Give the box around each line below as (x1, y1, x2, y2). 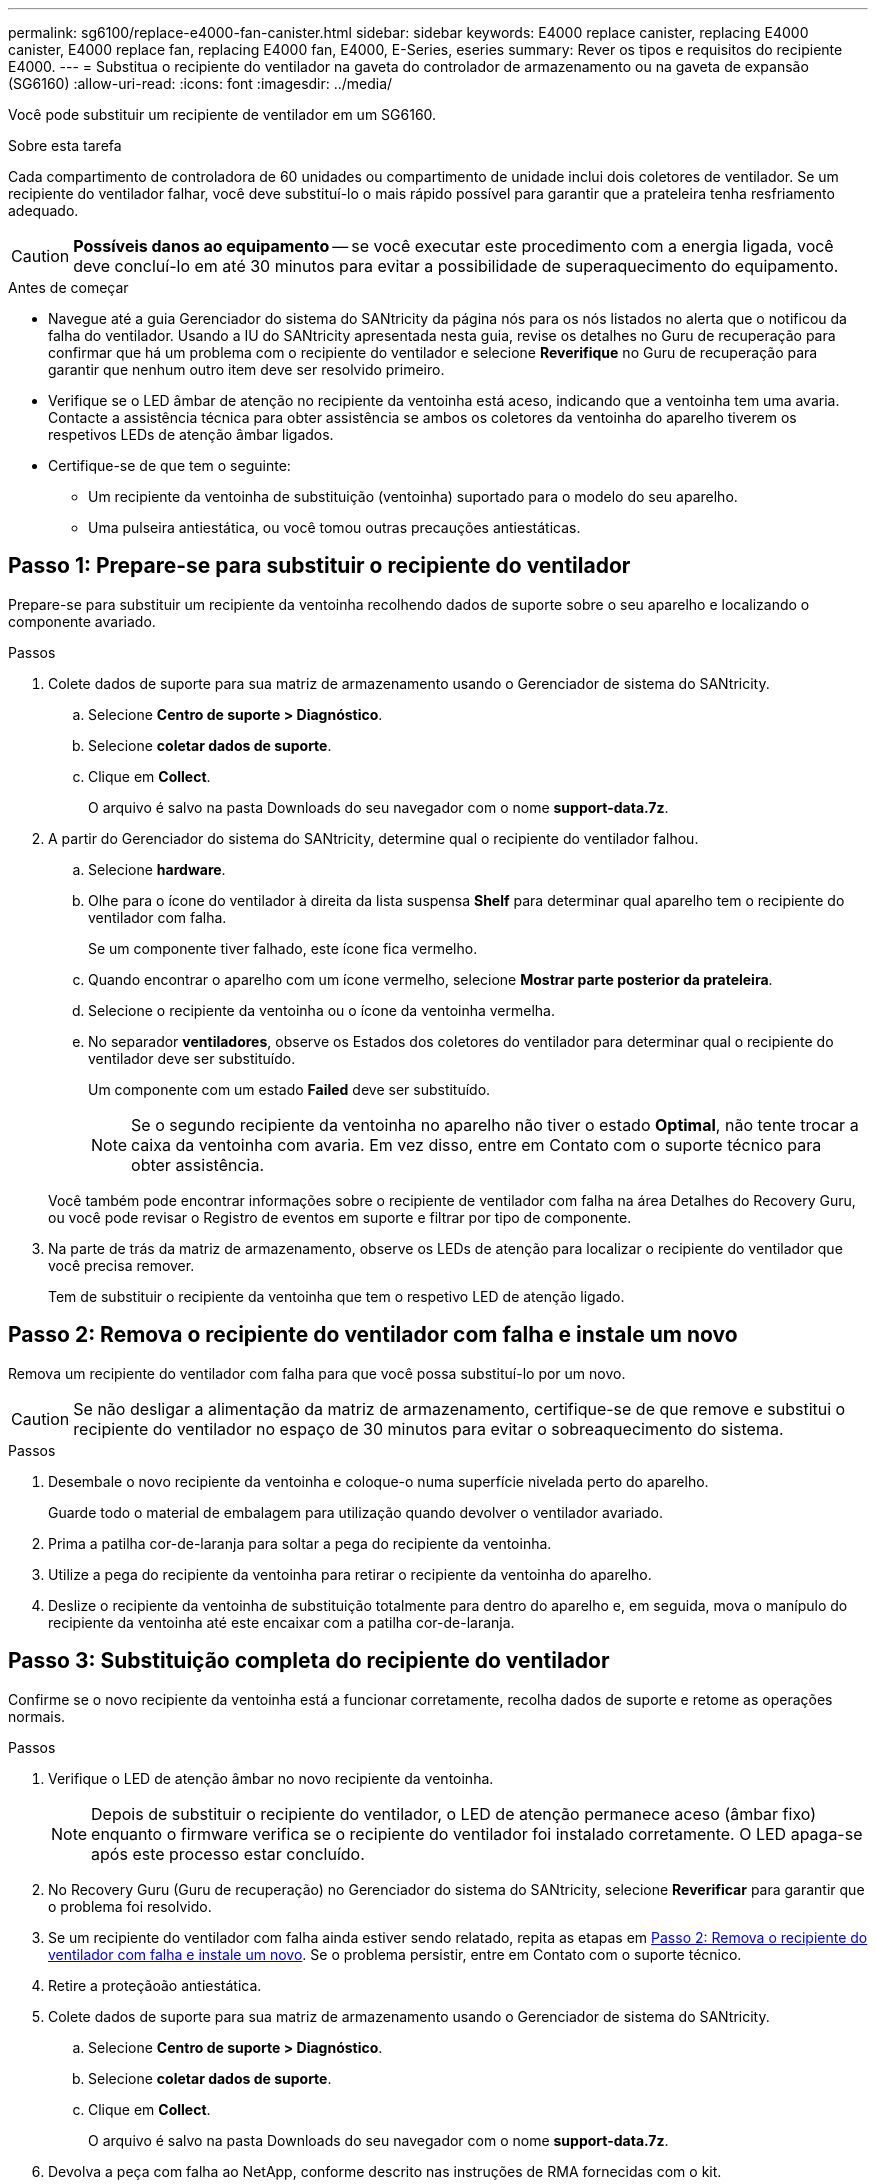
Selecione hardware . (88, 860, 226, 878)
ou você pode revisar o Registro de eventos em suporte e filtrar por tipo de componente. (48, 1208, 632, 1226)
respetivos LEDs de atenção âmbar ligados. (48, 426, 334, 443)
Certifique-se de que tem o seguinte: (48, 457, 291, 474)
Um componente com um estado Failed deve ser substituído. (88, 1080, 491, 1098)
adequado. (8, 202, 79, 219)
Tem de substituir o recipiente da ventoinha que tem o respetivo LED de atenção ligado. (48, 1287, 625, 1305)
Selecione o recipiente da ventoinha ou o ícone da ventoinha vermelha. (88, 1001, 555, 1019)
